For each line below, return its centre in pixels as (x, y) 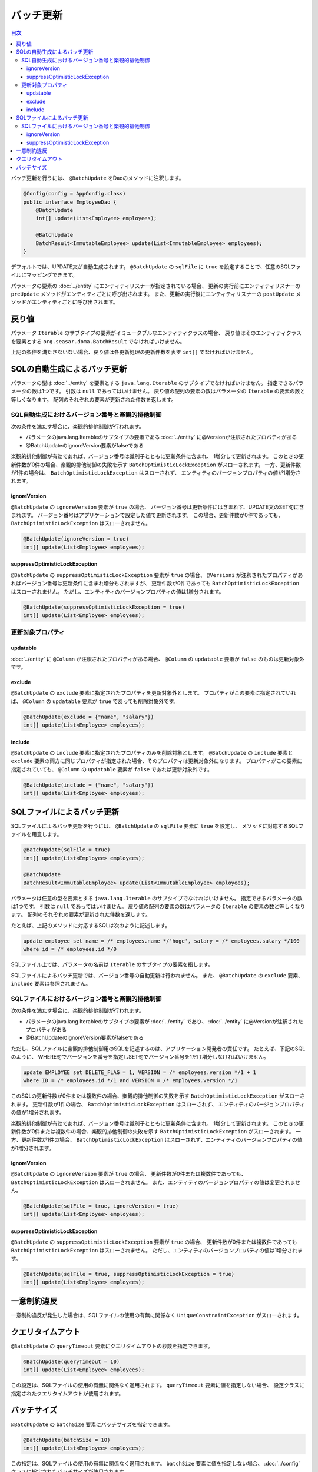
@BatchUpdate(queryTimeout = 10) (72, 1361)
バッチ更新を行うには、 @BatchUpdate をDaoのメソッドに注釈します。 (97, 178)
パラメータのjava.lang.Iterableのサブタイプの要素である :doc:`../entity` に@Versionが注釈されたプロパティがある (161, 437)
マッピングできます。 (52, 275)
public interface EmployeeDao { (70, 202)
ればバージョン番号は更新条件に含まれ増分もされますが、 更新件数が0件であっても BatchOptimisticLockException (155, 584)
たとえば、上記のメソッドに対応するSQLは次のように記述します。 (91, 925)
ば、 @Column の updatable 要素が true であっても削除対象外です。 (95, 701)
